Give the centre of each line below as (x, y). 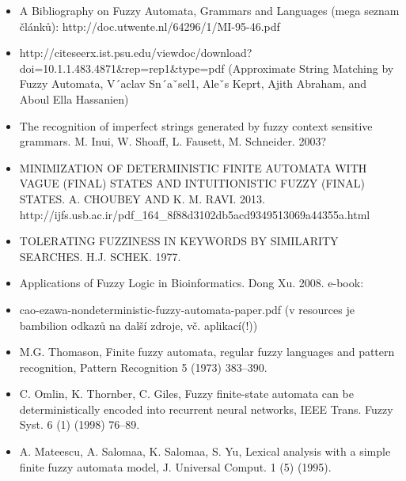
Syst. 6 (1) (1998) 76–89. (80, 424)
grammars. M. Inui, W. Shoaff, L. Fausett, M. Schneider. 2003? (173, 141)
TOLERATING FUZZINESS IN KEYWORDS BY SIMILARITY (179, 241)
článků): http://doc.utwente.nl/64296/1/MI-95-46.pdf (150, 26)
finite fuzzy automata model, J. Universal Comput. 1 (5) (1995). (175, 466)
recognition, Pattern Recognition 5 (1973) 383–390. (143, 367)
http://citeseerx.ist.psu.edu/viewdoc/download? (136, 53)
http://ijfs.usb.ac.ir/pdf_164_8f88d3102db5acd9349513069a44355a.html (195, 214)
